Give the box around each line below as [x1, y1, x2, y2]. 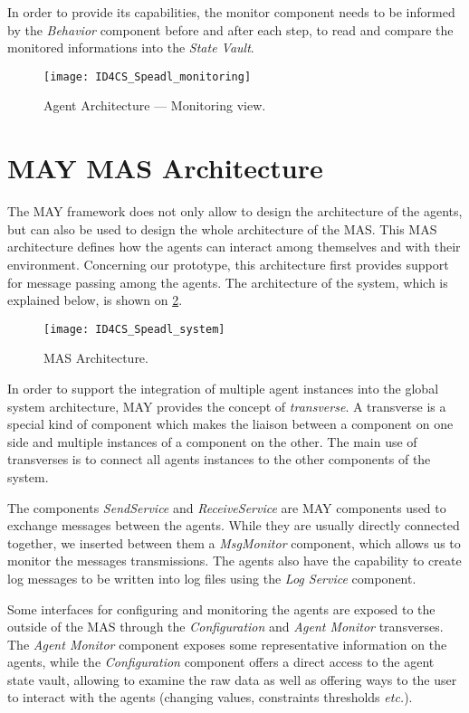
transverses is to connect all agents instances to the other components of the [7, 450, 431, 469]
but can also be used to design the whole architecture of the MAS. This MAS [7, 219, 437, 238]
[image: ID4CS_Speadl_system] [43, 322, 225, 336]
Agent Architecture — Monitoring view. [43, 96, 266, 115]
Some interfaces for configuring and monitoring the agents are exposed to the [7, 599, 435, 618]
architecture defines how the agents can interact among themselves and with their [7, 237, 461, 256]
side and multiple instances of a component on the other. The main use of [7, 432, 417, 451]
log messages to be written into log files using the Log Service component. [7, 568, 416, 587]
